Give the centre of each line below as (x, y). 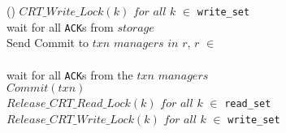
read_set (248, 104)
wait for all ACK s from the (70, 74)
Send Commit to (48, 43)
